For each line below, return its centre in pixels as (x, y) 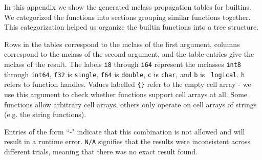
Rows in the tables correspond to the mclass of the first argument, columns (122, 44)
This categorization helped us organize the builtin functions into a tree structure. (132, 27)
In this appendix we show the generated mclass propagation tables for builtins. (128, 7)
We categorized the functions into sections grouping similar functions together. (127, 17)
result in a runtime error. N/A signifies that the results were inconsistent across (127, 141)
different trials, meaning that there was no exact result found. (101, 151)
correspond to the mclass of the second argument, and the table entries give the (129, 54)
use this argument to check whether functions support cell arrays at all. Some (126, 94)
